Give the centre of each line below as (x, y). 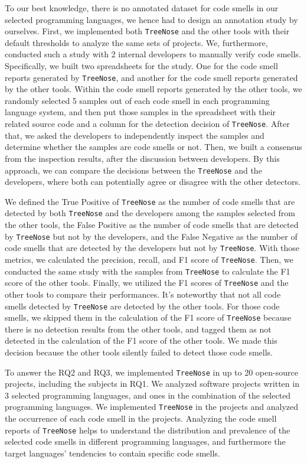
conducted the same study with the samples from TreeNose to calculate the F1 (148, 271)
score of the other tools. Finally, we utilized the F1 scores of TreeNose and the (147, 283)
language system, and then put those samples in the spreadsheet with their (141, 112)
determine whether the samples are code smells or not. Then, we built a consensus (153, 147)
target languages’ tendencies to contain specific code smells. (112, 453)
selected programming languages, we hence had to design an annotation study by (151, 19)
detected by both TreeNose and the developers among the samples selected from (150, 213)
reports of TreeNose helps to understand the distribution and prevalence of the (148, 430)
